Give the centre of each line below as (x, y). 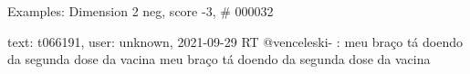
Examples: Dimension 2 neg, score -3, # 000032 (141, 11)
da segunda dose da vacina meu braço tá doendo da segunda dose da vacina (219, 59)
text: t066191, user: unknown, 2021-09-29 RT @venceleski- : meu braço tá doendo (235, 41)
